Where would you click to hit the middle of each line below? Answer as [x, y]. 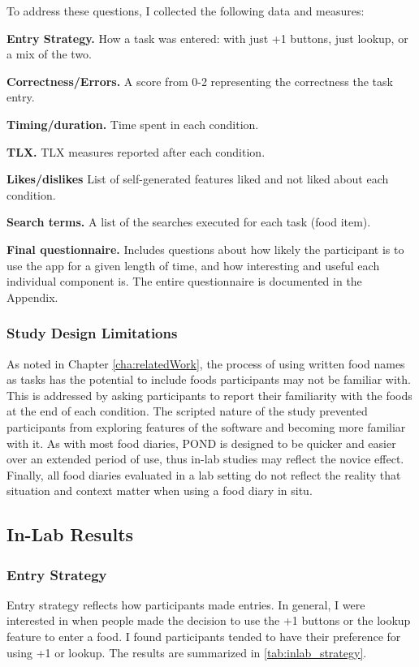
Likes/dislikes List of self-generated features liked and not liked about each [198, 179]
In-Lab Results [70, 534]
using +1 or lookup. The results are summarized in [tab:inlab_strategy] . [187, 652]
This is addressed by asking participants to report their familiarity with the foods [209, 395]
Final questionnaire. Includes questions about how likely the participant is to [205, 249]
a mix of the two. [49, 54]
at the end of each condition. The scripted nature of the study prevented [187, 411]
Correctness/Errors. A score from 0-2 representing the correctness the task [200, 81]
